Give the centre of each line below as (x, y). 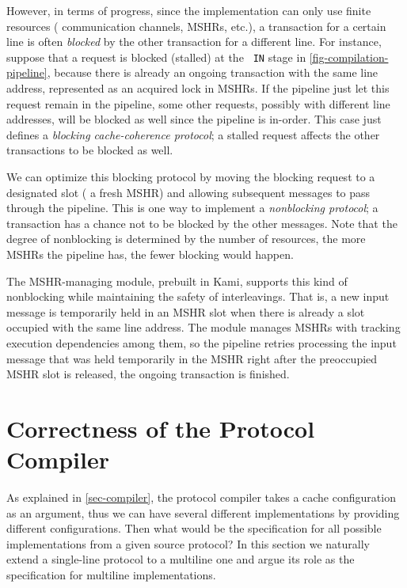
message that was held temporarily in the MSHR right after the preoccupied (192, 358)
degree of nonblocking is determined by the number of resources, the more (186, 239)
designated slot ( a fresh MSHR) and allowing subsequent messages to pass (188, 192)
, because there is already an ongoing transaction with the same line (213, 72)
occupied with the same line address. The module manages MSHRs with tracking (203, 327)
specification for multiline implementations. (111, 575)
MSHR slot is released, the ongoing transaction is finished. (148, 374)
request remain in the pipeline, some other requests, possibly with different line (198, 103)
